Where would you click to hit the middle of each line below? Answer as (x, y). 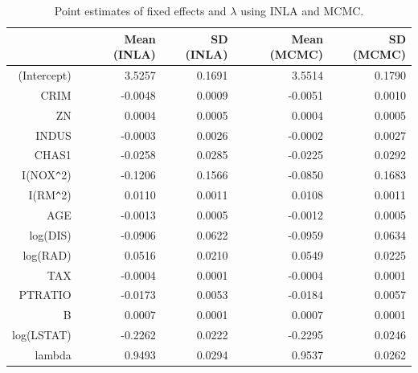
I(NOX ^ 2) (47, 175)
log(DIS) (50, 234)
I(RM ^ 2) (50, 195)
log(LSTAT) (42, 335)
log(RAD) (47, 254)
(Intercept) (45, 75)
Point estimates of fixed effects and (140, 10)
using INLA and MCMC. (302, 10)
